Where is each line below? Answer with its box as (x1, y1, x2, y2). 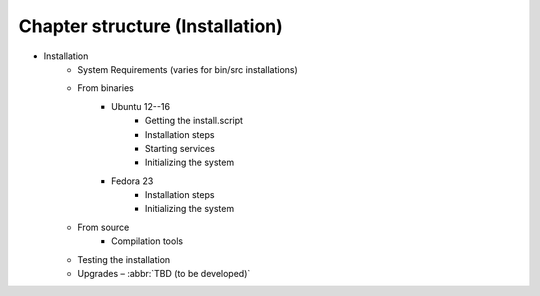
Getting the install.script (145, 115, 244, 127)
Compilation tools (111, 235, 184, 247)
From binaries (77, 82, 134, 94)
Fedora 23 (111, 175, 154, 187)
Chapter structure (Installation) (18, 15, 284, 37)
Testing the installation (77, 253, 171, 265)
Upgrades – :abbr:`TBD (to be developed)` (77, 268, 251, 280)
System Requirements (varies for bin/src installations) (77, 63, 299, 75)
